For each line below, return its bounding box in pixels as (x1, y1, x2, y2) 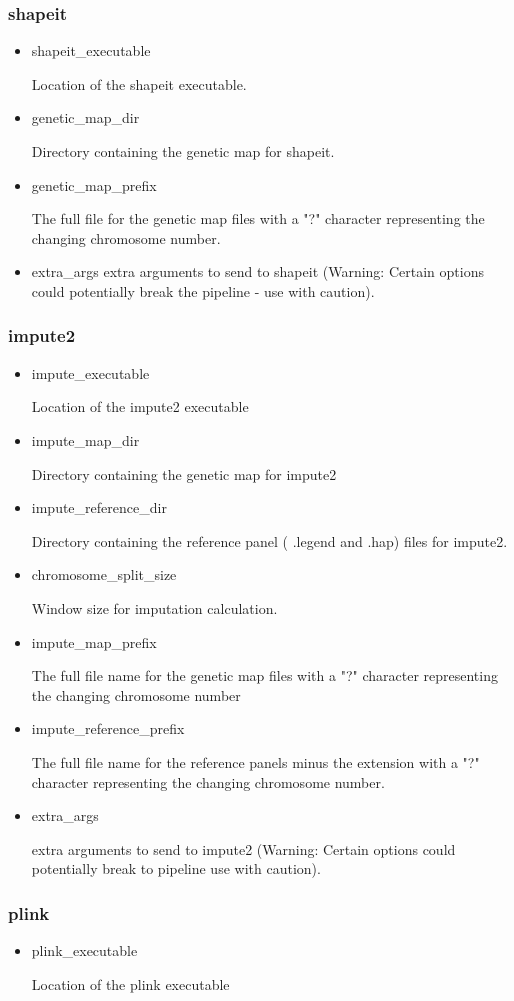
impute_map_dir (31, 429, 140, 450)
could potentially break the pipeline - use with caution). (31, 280, 375, 301)
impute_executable (31, 362, 150, 383)
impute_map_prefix (31, 631, 157, 652)
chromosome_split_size (31, 564, 177, 585)
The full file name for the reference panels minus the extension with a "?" (31, 751, 480, 772)
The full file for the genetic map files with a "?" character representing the (31, 208, 485, 229)
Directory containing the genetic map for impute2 (31, 463, 337, 484)
